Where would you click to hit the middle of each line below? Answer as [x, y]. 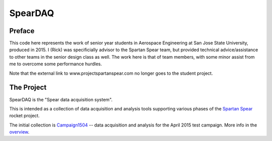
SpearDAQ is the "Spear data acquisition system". [61, 99]
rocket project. [24, 116]
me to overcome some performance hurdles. [56, 64]
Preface [22, 31]
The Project [28, 88]
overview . [19, 132]
